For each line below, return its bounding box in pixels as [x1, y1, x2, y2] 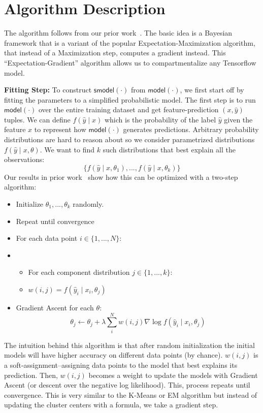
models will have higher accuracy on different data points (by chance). [4, 350, 223, 360]
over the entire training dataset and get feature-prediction [38, 104, 219, 115]
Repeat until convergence [16, 215, 94, 226]
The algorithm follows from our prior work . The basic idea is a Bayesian [4, 27, 233, 38]
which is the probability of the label [104, 114, 216, 124]
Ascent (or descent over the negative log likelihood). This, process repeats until [4, 379, 250, 390]
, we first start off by [180, 84, 244, 95]
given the [224, 114, 253, 124]
